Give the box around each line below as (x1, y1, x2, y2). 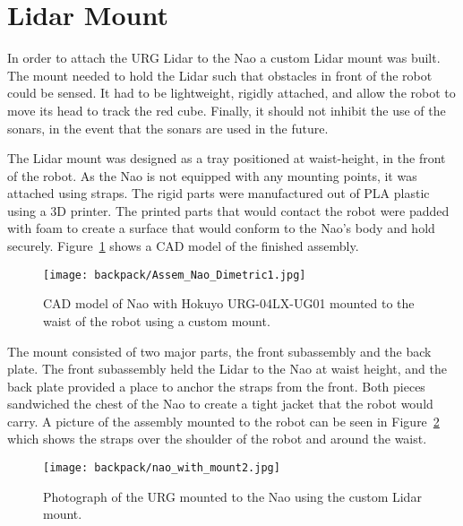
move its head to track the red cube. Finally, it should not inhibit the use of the (7, 100, 446, 119)
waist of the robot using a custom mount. (43, 311, 270, 330)
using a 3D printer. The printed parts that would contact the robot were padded (7, 201, 450, 220)
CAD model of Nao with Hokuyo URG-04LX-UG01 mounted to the (43, 294, 415, 313)
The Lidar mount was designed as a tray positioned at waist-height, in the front (7, 149, 446, 168)
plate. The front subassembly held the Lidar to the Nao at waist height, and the (7, 359, 447, 378)
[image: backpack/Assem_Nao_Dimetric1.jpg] (43, 268, 306, 281)
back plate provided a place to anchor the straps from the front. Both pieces (7, 376, 425, 395)
